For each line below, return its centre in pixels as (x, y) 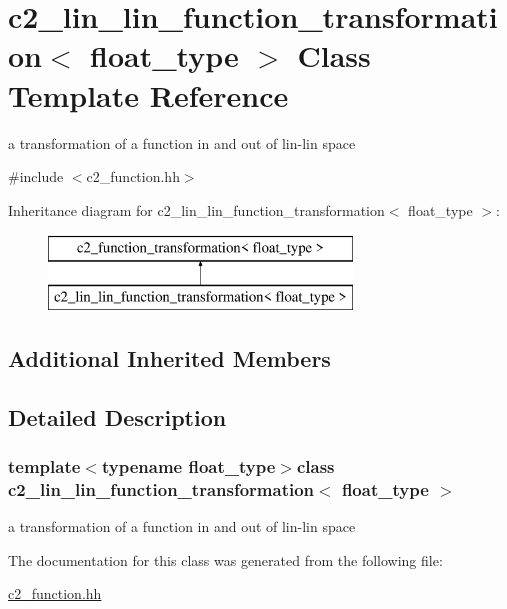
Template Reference (148, 94)
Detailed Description (117, 416)
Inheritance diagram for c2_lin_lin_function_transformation (196, 209)
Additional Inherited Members (169, 357)
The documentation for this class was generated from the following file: (225, 559)
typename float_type (188, 465)
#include (36, 176)
